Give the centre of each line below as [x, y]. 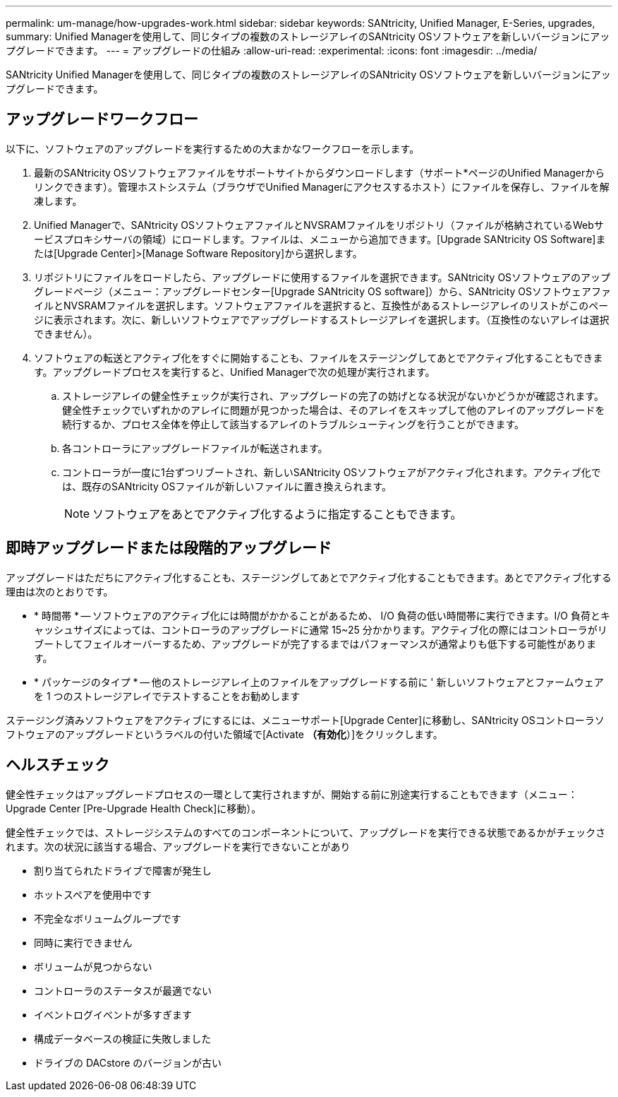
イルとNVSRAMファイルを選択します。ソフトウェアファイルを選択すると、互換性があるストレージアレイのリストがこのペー [321, 305]
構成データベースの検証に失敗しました [123, 1038]
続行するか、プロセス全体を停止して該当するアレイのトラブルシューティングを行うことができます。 [293, 424]
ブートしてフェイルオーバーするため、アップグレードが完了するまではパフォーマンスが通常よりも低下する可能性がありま [315, 644]
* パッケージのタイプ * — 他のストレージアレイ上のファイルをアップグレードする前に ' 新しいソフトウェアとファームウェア [319, 682]
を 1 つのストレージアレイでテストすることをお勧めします [167, 696]
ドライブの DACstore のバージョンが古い [128, 1062]
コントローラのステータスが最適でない [123, 990]
